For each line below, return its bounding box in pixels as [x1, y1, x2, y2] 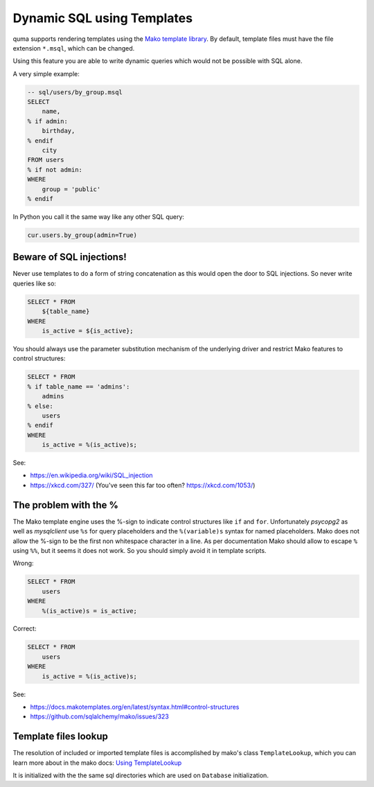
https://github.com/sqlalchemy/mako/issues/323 [30, 712, 169, 720]
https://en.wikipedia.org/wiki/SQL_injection [30, 471, 153, 479]
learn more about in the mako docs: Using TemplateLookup [12, 759, 182, 767]
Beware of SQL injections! [12, 251, 127, 263]
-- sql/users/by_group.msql [27, 88, 123, 96]
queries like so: [12, 279, 57, 288]
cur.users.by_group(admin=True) [27, 231, 138, 239]
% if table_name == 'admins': [27, 382, 130, 391]
